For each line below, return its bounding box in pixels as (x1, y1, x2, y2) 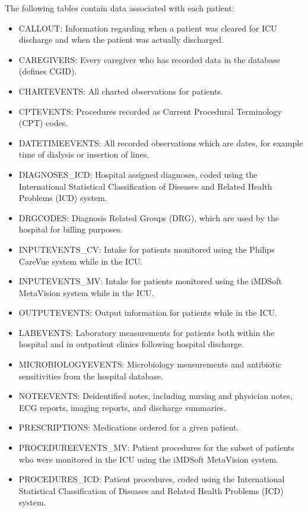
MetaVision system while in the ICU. (18, 286, 154, 299)
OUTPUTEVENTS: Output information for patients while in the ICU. (18, 306, 277, 319)
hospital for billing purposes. (18, 223, 123, 235)
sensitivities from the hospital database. (18, 369, 163, 382)
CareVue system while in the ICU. (18, 255, 143, 267)
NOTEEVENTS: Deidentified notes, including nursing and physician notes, (18, 390, 293, 402)
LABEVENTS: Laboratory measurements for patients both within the (18, 326, 275, 338)
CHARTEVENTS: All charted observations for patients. (18, 84, 223, 97)
